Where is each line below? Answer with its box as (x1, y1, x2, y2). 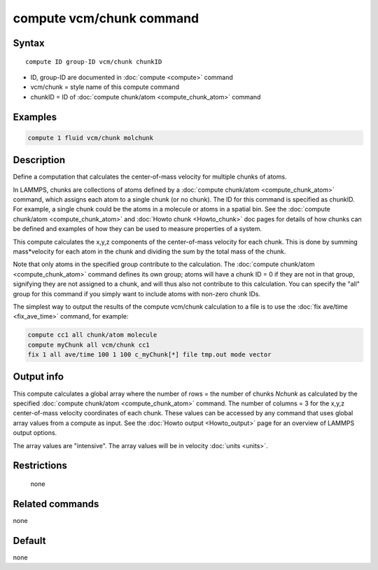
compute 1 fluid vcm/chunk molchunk (27, 134, 154, 141)
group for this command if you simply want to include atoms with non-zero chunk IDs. (13, 289, 260, 298)
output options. (13, 429, 57, 437)
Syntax (13, 37, 45, 49)
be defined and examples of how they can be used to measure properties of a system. (13, 225, 262, 233)
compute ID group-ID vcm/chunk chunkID (25, 57, 162, 66)
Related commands (13, 498, 99, 510)
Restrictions (13, 459, 68, 472)
